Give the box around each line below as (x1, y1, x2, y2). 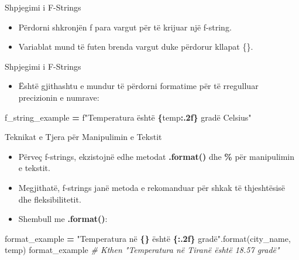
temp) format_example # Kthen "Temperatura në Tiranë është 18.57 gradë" (5, 244, 280, 256)
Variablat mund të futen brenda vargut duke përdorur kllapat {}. (18, 40, 253, 53)
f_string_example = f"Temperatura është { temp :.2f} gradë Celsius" (5, 111, 252, 123)
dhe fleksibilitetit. (18, 193, 81, 205)
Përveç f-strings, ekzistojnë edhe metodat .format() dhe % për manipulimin (18, 150, 295, 162)
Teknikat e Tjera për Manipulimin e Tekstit (5, 131, 162, 143)
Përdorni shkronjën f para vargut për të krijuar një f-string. (18, 20, 232, 33)
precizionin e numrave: (18, 91, 99, 103)
